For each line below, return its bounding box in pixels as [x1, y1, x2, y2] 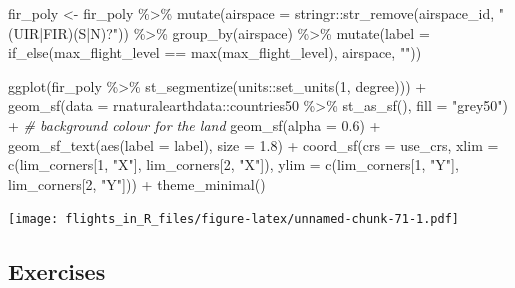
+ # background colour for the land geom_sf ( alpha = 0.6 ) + [8, 114, 381, 135]
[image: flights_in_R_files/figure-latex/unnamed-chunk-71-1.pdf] [8, 212, 460, 227]
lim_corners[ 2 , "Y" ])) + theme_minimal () [8, 173, 266, 194]
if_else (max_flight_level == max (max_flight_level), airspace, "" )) [8, 42, 422, 63]
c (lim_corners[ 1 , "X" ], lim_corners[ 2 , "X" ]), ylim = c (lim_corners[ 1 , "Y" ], [8, 154, 459, 175]
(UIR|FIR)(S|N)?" [8, 22, 119, 43]
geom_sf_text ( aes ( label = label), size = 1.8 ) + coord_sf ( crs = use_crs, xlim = [8, 134, 499, 155]
